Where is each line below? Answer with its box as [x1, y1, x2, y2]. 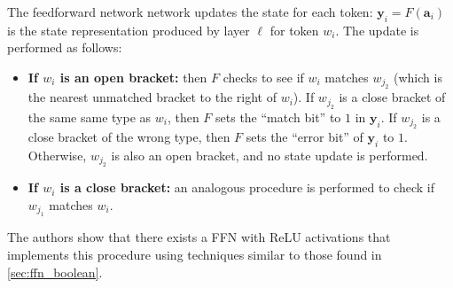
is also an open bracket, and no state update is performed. [111, 146, 428, 164]
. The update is [335, 20, 419, 39]
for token [269, 20, 319, 39]
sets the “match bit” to [215, 107, 341, 126]
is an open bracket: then [59, 67, 207, 86]
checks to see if [223, 67, 304, 86]
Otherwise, [27, 146, 87, 164]
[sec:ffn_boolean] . [7, 262, 103, 281]
